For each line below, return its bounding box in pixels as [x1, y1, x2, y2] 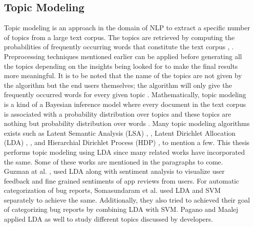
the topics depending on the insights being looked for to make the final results [4, 61, 238, 71]
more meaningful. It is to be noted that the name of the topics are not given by [4, 70, 242, 81]
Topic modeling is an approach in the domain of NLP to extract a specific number [4, 22, 250, 33]
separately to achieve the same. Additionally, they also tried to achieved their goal [4, 194, 250, 205]
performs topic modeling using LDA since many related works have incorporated [4, 146, 245, 157]
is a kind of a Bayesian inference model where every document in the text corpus [4, 99, 246, 109]
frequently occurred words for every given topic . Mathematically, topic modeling [4, 89, 246, 100]
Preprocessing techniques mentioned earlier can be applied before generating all [4, 51, 242, 61]
